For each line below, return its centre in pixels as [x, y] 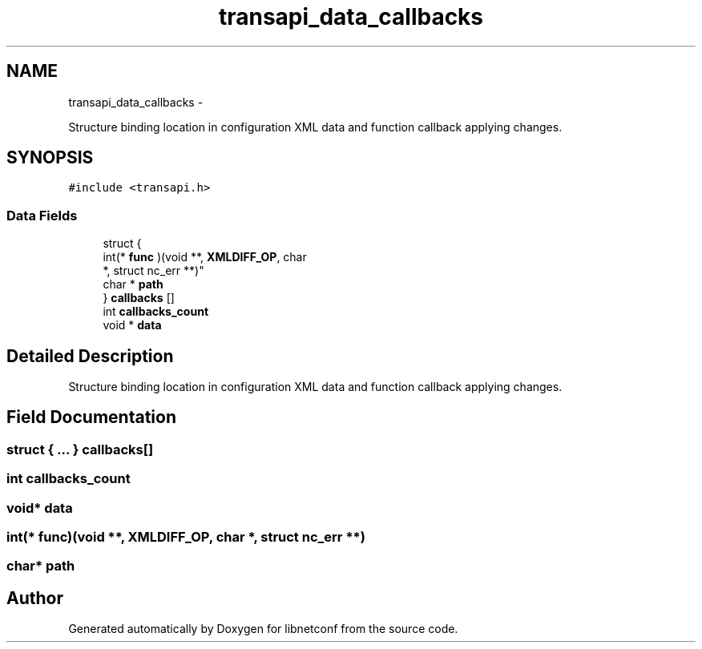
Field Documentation [91, 417]
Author [35, 598]
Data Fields [42, 215]
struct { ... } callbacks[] [80, 449]
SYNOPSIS [50, 158]
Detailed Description [90, 356]
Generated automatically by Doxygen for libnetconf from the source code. [263, 629]
